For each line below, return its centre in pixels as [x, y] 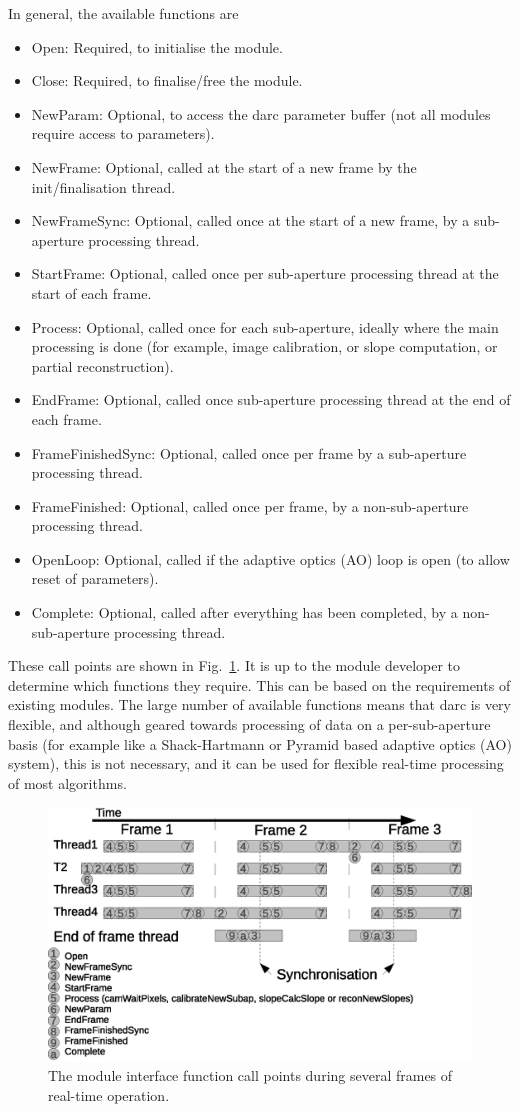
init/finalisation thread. [103, 186]
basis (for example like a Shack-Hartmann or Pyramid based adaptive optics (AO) [260, 743]
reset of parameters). [95, 578]
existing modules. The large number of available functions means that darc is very [259, 704]
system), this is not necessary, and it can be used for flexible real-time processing [256, 763]
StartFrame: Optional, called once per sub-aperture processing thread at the [265, 273]
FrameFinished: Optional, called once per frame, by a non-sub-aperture [250, 505]
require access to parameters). [123, 133]
